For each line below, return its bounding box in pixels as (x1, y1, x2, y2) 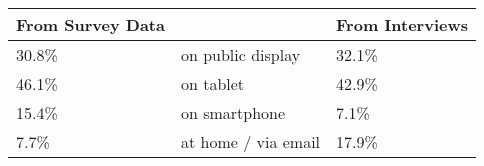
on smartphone (180, 101, 286, 124)
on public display (180, 43, 301, 66)
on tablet (180, 72, 245, 95)
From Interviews (336, 13, 468, 36)
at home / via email (180, 130, 321, 153)
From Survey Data (16, 13, 165, 36)
